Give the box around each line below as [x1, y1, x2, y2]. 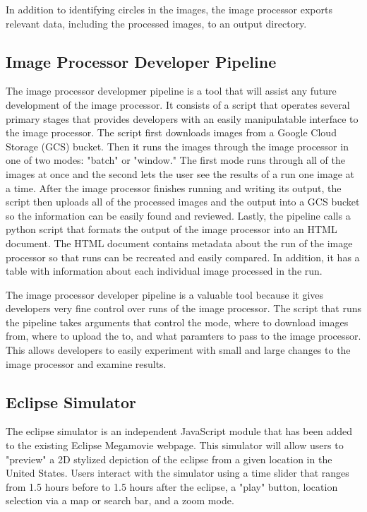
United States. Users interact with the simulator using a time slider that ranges [6, 465, 349, 480]
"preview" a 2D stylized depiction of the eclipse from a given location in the [6, 451, 332, 466]
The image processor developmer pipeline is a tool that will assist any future [6, 83, 337, 98]
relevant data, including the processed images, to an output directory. [6, 16, 307, 30]
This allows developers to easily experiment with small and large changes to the [6, 343, 351, 357]
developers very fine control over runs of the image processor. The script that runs [6, 301, 362, 316]
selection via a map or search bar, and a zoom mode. [6, 493, 234, 508]
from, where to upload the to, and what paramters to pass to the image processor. [6, 328, 361, 343]
